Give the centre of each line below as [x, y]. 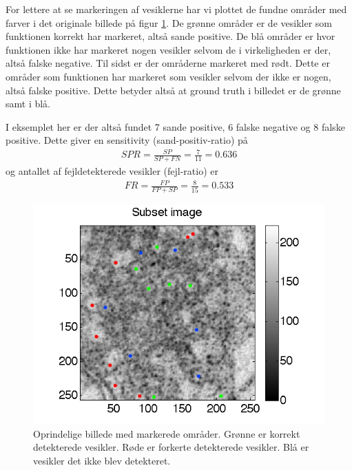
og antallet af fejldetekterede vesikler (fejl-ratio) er [112, 171]
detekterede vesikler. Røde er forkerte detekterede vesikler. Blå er [171, 447]
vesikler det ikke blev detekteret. [102, 461]
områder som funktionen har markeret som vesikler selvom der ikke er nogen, [168, 76]
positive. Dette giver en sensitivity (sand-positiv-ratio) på [127, 140]
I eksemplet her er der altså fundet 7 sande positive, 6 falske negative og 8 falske [175, 126]
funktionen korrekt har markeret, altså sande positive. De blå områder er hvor [170, 36]
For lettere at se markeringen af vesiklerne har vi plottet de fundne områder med [176, 9]
